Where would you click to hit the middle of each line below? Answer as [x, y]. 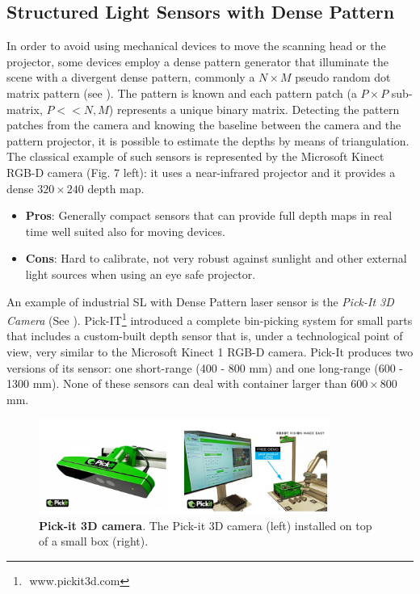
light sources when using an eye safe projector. [141, 274]
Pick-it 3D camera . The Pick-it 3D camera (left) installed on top [206, 525]
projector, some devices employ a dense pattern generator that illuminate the [197, 61]
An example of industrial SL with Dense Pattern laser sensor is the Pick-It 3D [200, 301]
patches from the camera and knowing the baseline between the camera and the [204, 125]
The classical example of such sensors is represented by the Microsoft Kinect [195, 156]
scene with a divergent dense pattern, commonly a [131, 77]
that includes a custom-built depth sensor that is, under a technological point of [205, 336]
